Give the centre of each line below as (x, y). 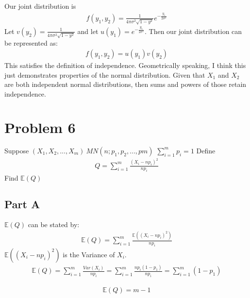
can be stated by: (54, 224)
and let (88, 31)
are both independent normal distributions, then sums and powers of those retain (125, 84)
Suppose (17, 150)
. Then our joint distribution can (193, 31)
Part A (22, 204)
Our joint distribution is (40, 6)
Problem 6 (40, 127)
